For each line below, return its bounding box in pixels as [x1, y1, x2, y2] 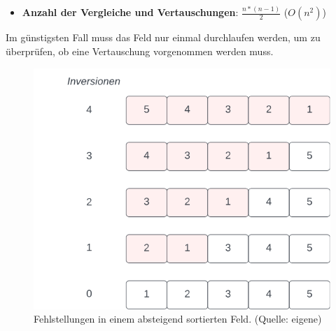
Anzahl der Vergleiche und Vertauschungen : [22, 5, 239, 20]
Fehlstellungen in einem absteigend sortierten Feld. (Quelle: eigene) [34, 311, 322, 326]
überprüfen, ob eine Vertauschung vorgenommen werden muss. [6, 43, 274, 58]
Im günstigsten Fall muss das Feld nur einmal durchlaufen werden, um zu [6, 30, 321, 45]
